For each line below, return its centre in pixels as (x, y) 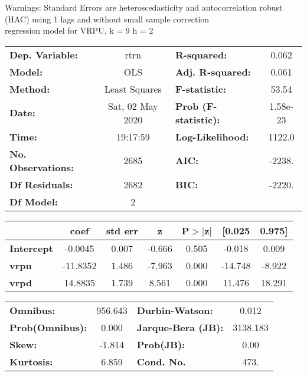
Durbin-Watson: (175, 310)
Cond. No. (161, 361)
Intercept (31, 248)
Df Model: (34, 201)
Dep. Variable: (44, 54)
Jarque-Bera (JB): (180, 327)
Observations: (42, 167)
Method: (30, 89)
